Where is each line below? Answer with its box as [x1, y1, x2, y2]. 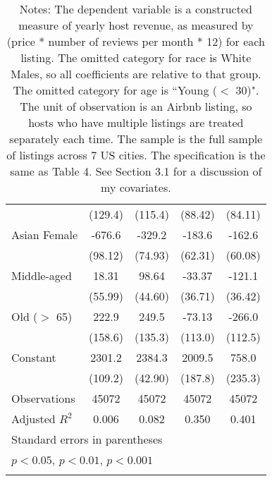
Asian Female [11, 226, 78, 243]
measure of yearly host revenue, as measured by [18, 17, 254, 33]
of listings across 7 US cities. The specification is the [6, 147, 266, 163]
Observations [11, 390, 75, 406]
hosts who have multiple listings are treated [28, 114, 244, 130]
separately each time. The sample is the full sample [9, 130, 263, 147]
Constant [11, 349, 56, 365]
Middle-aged [11, 267, 72, 284]
